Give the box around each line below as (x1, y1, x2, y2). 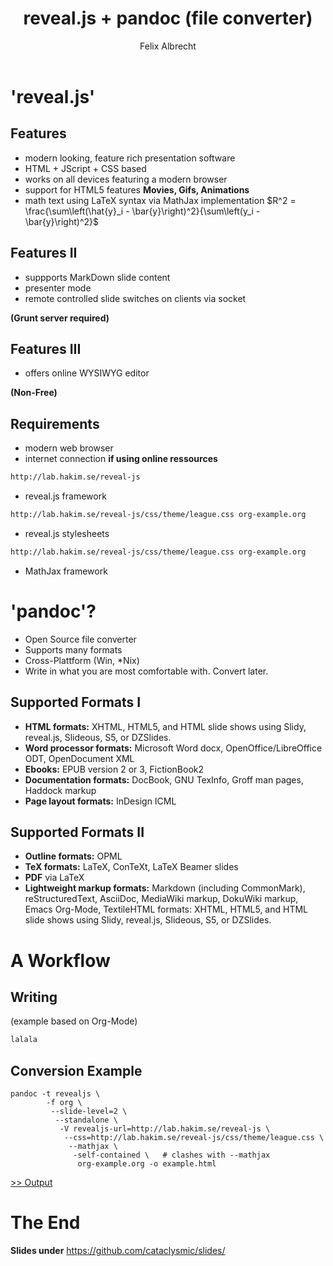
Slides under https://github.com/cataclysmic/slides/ (10, 1245, 226, 1256)
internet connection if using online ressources (24, 453, 218, 465)
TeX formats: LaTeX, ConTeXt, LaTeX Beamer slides (24, 861, 239, 873)
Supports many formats (24, 643, 123, 656)
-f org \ (46, 1098, 83, 1108)
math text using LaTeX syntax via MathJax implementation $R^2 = (24, 194, 297, 206)
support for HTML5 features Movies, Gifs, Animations (24, 183, 250, 196)
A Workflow (10, 949, 111, 972)
